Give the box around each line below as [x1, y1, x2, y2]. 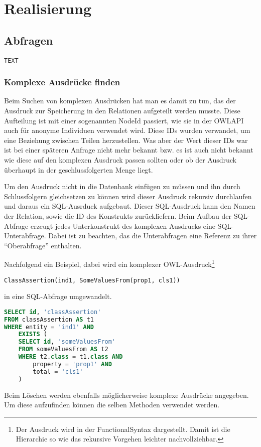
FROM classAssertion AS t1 [4, 316, 94, 323]
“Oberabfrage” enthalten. [4, 240, 82, 250]
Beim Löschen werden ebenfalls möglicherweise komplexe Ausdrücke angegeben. [4, 389, 249, 400]
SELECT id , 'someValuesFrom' [18, 338, 115, 346]
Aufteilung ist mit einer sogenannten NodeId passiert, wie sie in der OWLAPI [4, 115, 244, 125]
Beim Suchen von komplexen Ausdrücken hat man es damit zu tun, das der [4, 95, 236, 106]
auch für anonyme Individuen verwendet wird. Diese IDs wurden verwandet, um [4, 125, 250, 135]
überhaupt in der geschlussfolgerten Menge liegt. [4, 164, 153, 175]
